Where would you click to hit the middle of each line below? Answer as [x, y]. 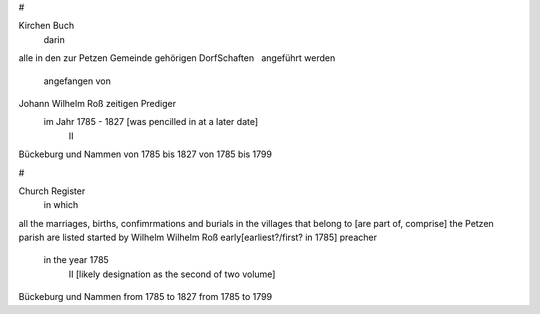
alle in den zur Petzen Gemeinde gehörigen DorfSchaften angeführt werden [177, 58]
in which [61, 205]
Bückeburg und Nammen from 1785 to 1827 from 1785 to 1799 [145, 297]
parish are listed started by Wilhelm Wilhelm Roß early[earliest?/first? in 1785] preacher [197, 237]
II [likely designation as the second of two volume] [172, 274]
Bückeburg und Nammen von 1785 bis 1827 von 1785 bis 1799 [145, 154]
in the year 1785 [76, 260]
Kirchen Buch [46, 26]
